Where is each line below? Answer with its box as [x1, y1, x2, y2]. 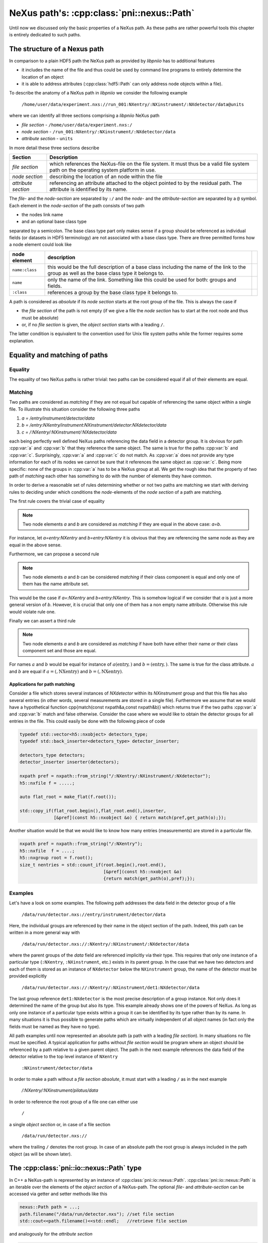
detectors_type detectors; [19, 752, 85, 758]
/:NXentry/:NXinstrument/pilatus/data [21, 1087, 99, 1093]
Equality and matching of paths [9, 351, 108, 359]
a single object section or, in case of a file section [9, 1121, 111, 1127]
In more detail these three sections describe [9, 145, 99, 151]
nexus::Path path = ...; [19, 1204, 80, 1210]
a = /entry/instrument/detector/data [21, 415, 95, 421]
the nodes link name [21, 211, 63, 217]
